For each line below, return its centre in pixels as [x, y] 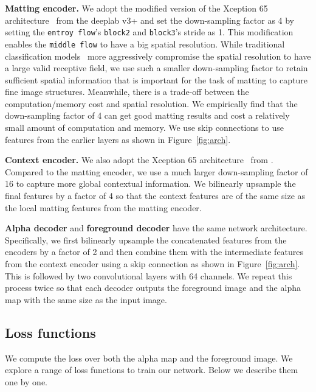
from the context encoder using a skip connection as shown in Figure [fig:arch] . [153, 264]
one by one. [26, 381]
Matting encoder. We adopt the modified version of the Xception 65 [136, 8]
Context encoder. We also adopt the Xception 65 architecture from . [139, 160]
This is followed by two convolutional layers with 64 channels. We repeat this [149, 275]
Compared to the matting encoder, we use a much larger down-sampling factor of [156, 171]
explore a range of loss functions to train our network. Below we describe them [152, 370]
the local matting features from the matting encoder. [103, 207]
